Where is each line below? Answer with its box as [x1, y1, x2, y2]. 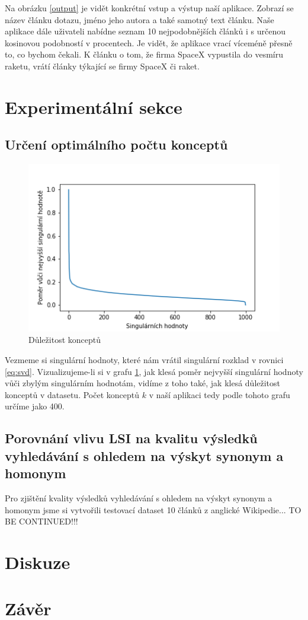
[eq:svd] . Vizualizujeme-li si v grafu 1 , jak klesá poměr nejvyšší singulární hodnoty [5, 365, 303, 377]
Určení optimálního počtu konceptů [5, 135, 228, 154]
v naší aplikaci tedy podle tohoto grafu [149, 388, 290, 400]
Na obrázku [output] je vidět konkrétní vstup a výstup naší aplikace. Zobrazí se [5, 2, 294, 14]
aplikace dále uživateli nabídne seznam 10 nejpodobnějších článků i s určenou [5, 25, 285, 37]
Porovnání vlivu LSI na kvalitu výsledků [5, 429, 258, 447]
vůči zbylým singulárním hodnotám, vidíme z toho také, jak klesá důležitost [5, 377, 281, 389]
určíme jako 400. [5, 400, 65, 412]
